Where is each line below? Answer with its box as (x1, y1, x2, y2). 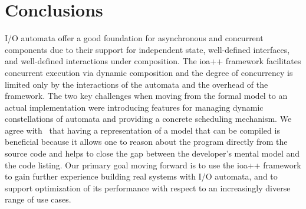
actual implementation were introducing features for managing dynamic (5, 101, 264, 113)
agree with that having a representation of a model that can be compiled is (5, 124, 280, 136)
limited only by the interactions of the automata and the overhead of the (5, 78, 268, 90)
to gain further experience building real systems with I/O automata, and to (5, 170, 278, 183)
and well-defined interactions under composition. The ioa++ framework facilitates (5, 55, 301, 67)
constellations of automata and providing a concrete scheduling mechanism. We (5, 112, 292, 125)
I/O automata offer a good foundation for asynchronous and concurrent (5, 32, 264, 44)
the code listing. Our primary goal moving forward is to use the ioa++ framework (5, 158, 301, 171)
